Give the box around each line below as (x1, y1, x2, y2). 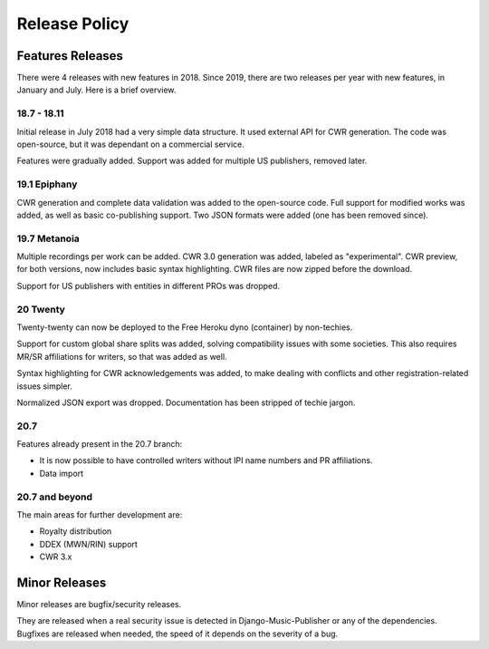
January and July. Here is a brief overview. (16, 84, 177, 95)
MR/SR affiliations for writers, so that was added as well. (16, 351, 227, 362)
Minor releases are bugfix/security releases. (16, 599, 182, 610)
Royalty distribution (39, 526, 112, 537)
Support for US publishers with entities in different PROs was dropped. (16, 280, 281, 291)
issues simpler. (16, 381, 72, 392)
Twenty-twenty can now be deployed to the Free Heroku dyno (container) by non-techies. (16, 322, 353, 333)
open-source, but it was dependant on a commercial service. (16, 139, 244, 150)
